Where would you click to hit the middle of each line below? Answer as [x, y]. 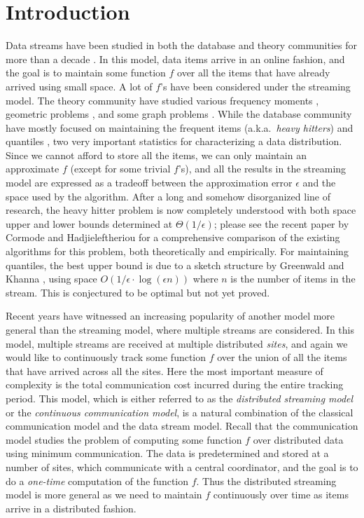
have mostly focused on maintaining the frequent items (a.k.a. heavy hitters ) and [180, 127]
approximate [33, 169]
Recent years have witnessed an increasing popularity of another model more [170, 316]
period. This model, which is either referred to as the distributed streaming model [180, 398]
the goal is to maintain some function [86, 73]
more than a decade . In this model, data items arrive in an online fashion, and [175, 59]
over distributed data [298, 439]
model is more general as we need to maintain [104, 495]
